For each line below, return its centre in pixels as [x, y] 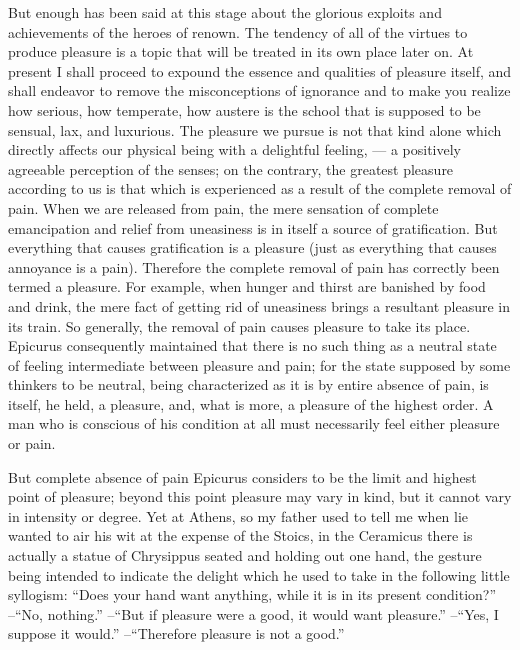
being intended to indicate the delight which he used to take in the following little [259, 574]
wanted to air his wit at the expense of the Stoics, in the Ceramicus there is [240, 535]
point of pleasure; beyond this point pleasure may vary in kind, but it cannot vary [260, 496]
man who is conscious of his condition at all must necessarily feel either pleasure [254, 423]
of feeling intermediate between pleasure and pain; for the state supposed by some [259, 364]
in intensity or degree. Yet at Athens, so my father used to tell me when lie [238, 515]
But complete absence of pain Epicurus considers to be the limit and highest [242, 476]
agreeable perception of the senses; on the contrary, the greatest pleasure [231, 168]
